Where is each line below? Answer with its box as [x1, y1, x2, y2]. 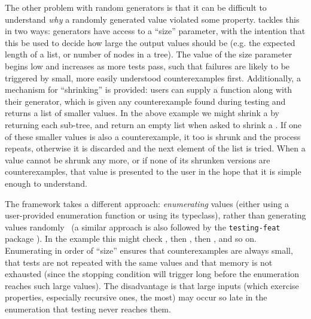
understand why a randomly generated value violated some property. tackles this [5, 13, 300, 25]
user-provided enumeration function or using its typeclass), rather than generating [5, 209, 306, 221]
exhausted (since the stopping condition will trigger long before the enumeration [5, 268, 299, 280]
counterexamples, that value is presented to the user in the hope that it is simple [5, 165, 301, 178]
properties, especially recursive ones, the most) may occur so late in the [5, 291, 267, 303]
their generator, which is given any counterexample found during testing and [5, 95, 286, 107]
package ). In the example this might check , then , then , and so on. [5, 232, 257, 245]
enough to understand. [5, 177, 87, 189]
